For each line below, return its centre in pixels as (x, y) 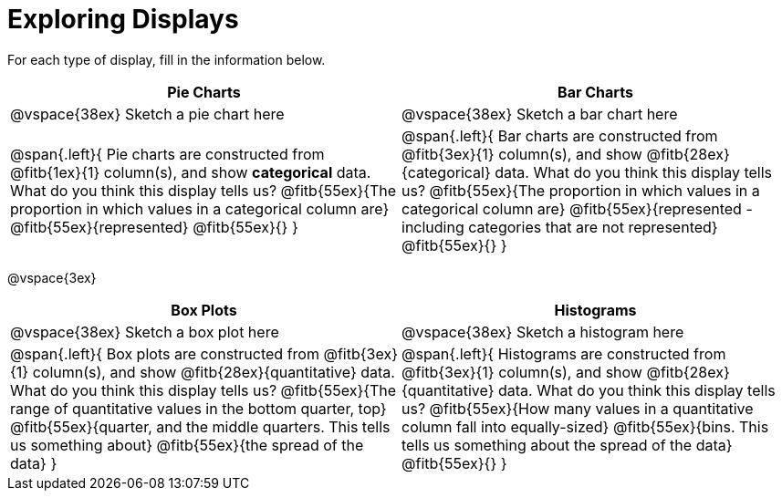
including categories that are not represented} (560, 227)
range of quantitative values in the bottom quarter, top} (198, 408)
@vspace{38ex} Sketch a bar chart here (540, 114)
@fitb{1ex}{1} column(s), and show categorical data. (191, 172)
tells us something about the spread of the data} (567, 445)
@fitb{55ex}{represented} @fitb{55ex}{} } (154, 227)
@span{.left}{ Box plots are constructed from (165, 353)
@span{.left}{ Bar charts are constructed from (560, 135)
